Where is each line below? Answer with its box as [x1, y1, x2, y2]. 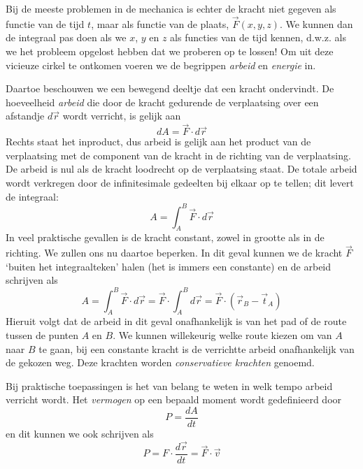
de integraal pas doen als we [6, 30, 127, 45]
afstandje [6, 108, 45, 123]
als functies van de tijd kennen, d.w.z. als [170, 30, 346, 45]
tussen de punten [6, 327, 78, 342]
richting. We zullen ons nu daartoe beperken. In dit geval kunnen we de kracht [6, 245, 343, 260]
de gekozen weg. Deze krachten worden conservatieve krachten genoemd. [6, 355, 315, 370]
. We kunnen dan [279, 16, 353, 31]
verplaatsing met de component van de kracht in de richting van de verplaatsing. [6, 147, 351, 162]
